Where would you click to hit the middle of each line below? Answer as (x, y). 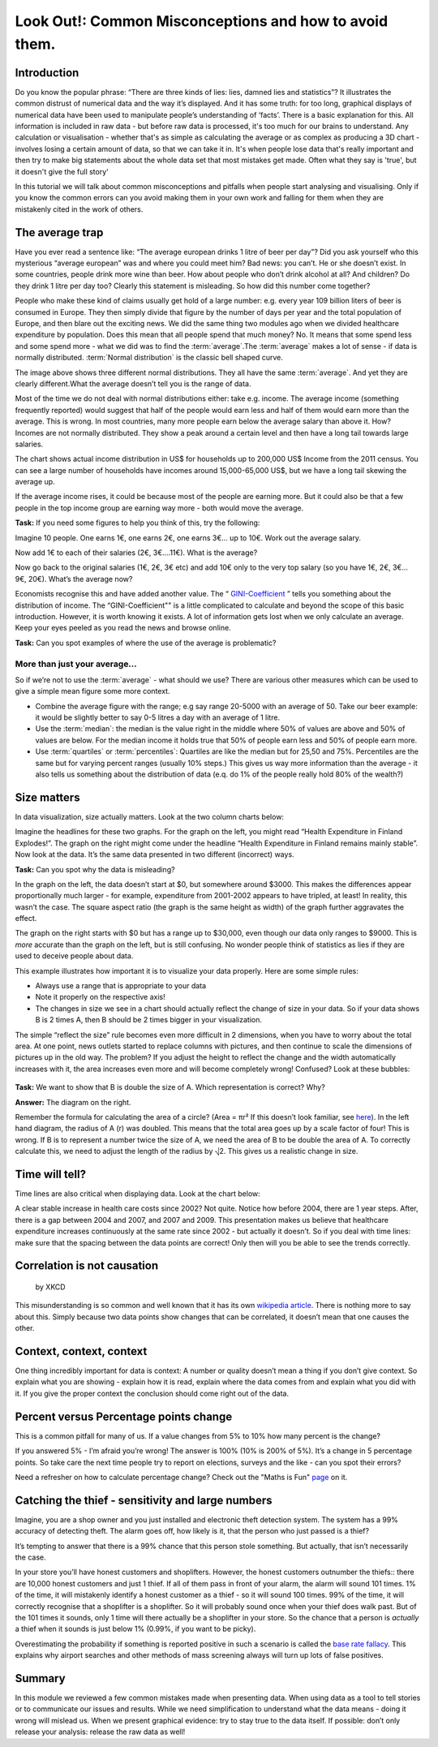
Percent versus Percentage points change (124, 1416)
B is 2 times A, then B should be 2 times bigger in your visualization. (149, 1020)
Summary (40, 1678)
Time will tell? (51, 1174)
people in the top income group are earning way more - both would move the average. (159, 508)
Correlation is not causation (87, 1266)
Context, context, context (81, 1351)
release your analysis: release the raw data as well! (100, 1732)
